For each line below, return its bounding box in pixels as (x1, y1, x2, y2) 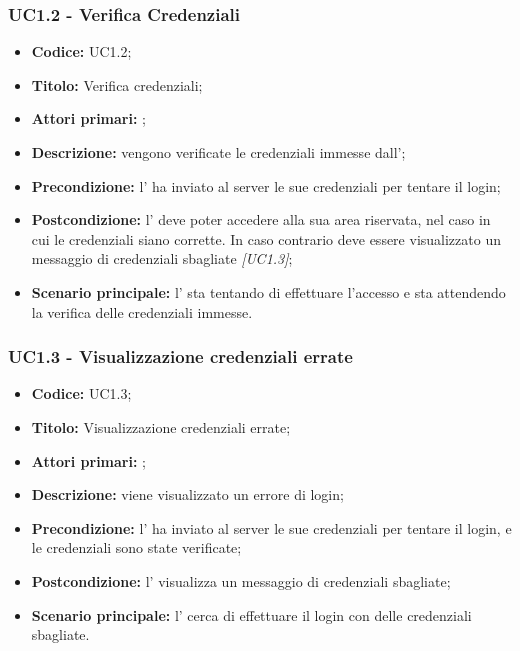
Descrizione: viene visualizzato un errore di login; (31, 484, 344, 505)
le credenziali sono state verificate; (31, 537, 242, 558)
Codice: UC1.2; (31, 41, 132, 62)
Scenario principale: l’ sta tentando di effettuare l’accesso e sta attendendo (31, 281, 506, 302)
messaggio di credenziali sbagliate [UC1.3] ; (31, 248, 293, 269)
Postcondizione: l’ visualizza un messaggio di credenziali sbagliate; (31, 570, 451, 591)
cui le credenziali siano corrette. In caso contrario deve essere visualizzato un (31, 228, 501, 249)
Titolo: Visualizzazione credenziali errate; (31, 416, 291, 437)
